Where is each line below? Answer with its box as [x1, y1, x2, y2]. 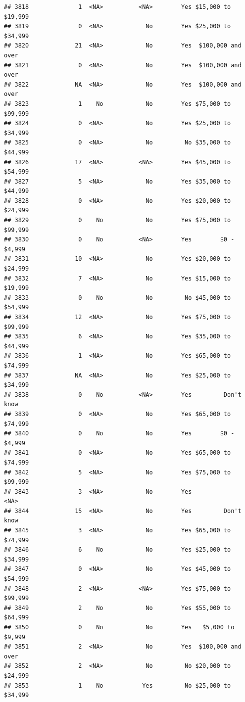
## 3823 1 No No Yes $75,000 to [4, 100, 231, 107]
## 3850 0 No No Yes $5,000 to [4, 624, 235, 631]
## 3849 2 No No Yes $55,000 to [4, 604, 231, 611]
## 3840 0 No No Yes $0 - [4, 430, 235, 437]
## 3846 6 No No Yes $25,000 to [4, 546, 231, 554]
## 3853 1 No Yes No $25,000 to [4, 682, 231, 689]
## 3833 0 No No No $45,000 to [4, 294, 231, 301]
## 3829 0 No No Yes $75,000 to [4, 217, 231, 224]
